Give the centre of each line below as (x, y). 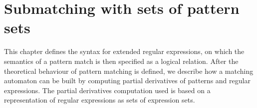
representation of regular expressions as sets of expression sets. (100, 100)
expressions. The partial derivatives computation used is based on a (107, 90)
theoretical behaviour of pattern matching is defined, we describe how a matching (129, 71)
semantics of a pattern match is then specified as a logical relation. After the (121, 61)
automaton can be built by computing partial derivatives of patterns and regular (127, 81)
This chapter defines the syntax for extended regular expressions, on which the (124, 51)
